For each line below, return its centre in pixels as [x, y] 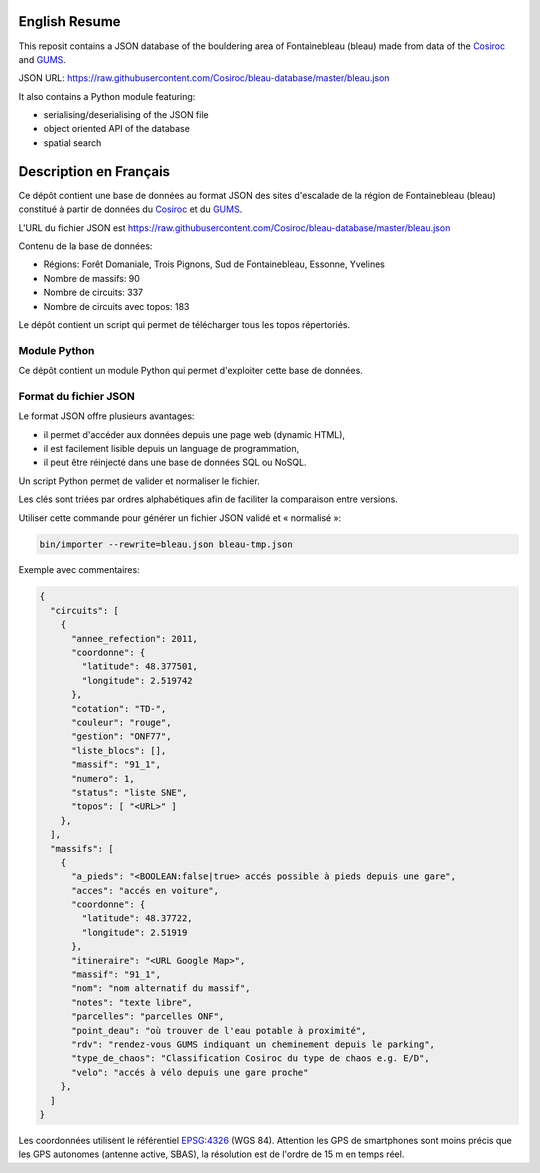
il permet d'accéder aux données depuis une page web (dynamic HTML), [194, 434]
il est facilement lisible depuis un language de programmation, [171, 448]
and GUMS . [42, 59]
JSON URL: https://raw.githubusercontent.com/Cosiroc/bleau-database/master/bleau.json [204, 78]
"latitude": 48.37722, [137, 918]
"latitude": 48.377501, [140, 666]
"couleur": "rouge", [121, 722]
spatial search [72, 142]
